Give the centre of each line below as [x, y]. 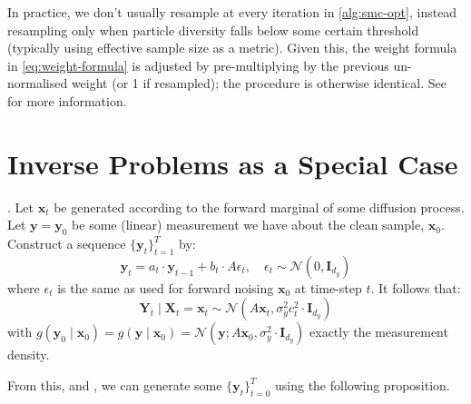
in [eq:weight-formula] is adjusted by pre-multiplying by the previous [198, 65]
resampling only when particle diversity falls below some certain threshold [213, 30]
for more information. [67, 100]
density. [29, 355]
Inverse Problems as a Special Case [233, 163]
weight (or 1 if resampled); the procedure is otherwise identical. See [259, 83]
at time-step [328, 287]
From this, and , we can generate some [115, 385]
